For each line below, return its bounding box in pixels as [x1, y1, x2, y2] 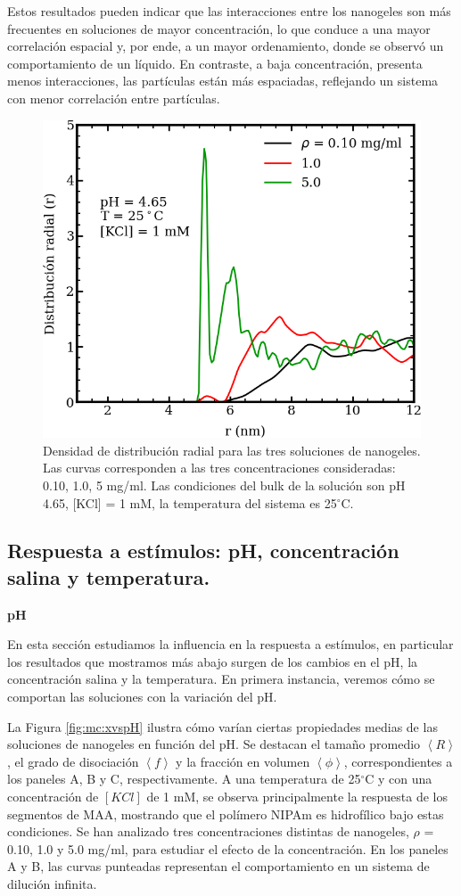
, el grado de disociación [7, 752, 139, 770]
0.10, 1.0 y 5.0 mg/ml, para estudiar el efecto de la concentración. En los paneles [7, 839, 449, 858]
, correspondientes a [343, 752, 453, 770]
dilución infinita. [7, 875, 97, 892]
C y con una [365, 769, 432, 788]
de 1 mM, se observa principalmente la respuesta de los [146, 787, 449, 806]
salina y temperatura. [7, 563, 210, 590]
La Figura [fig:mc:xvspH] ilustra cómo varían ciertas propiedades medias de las [7, 717, 438, 736]
